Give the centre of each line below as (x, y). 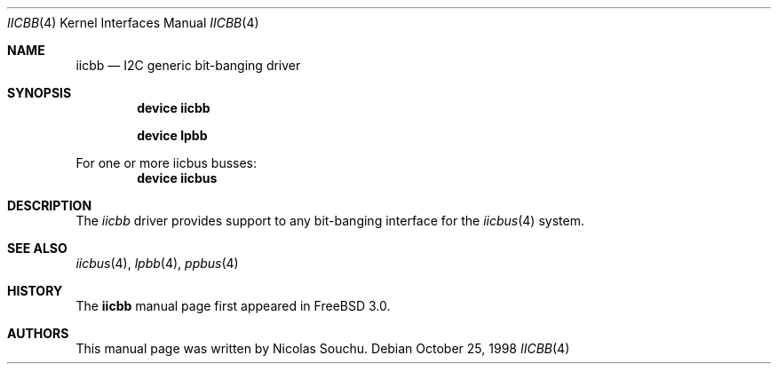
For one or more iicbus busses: (167, 163)
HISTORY (35, 291)
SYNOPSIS (40, 93)
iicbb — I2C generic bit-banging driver (188, 65)
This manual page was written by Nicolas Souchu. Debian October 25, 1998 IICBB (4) (323, 348)
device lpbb (172, 135)
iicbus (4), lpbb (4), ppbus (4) (157, 263)
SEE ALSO (37, 248)
